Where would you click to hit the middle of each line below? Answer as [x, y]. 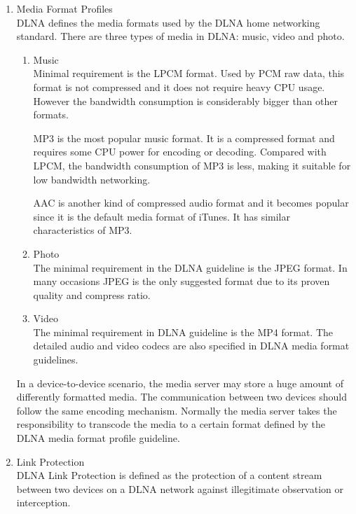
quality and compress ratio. [92, 294]
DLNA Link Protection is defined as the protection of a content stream [169, 475]
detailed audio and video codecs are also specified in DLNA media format [191, 346]
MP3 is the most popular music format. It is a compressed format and [184, 138]
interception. [43, 502]
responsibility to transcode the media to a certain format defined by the [171, 424]
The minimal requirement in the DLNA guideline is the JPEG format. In [190, 267]
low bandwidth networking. [92, 179]
